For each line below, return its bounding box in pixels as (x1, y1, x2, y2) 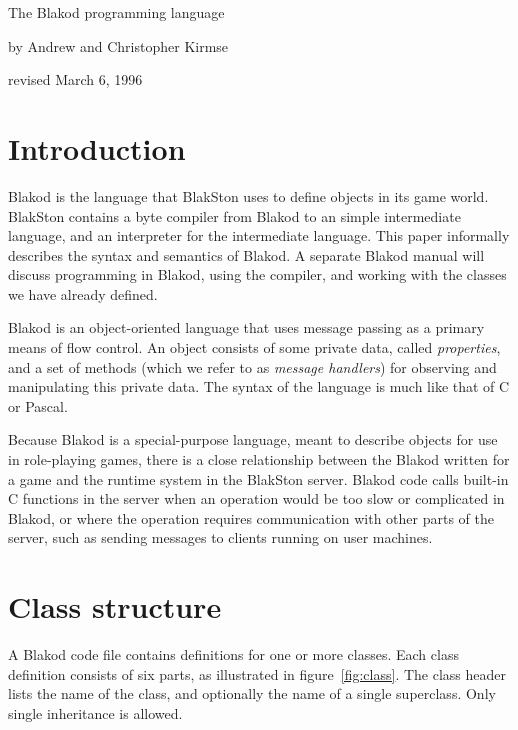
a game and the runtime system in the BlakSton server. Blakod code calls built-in (8, 468, 509, 489)
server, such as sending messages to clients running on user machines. (8, 527, 433, 548)
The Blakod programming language (8, 2, 225, 22)
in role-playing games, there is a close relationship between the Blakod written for (8, 449, 510, 470)
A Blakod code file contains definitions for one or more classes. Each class (8, 644, 459, 665)
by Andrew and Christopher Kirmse (8, 35, 229, 56)
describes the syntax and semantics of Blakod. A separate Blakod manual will (8, 244, 485, 265)
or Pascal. (8, 395, 68, 416)
